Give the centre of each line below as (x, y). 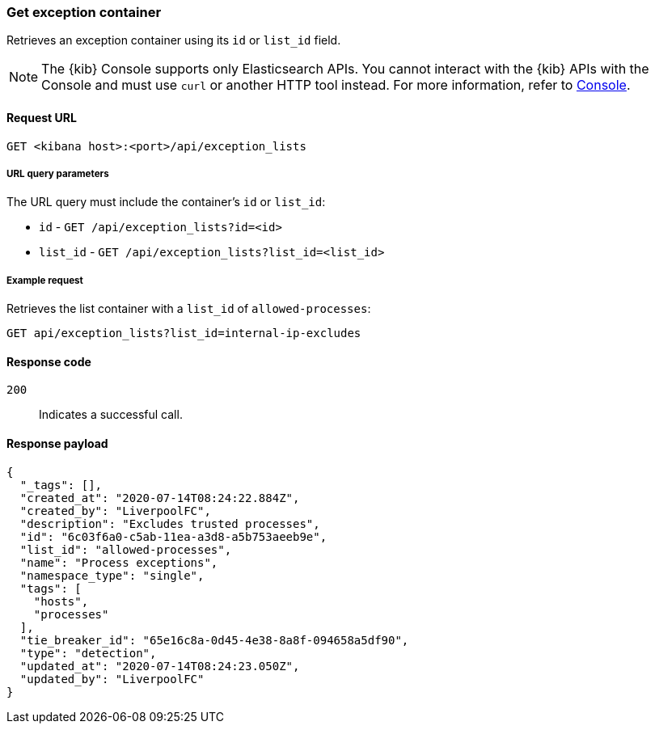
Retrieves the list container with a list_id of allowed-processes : (189, 309)
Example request (45, 280)
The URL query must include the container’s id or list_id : (166, 202)
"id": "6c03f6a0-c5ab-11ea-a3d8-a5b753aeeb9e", (173, 536)
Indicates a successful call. (111, 415)
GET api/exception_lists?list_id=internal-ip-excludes (184, 333)
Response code (49, 361)
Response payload (57, 443)
